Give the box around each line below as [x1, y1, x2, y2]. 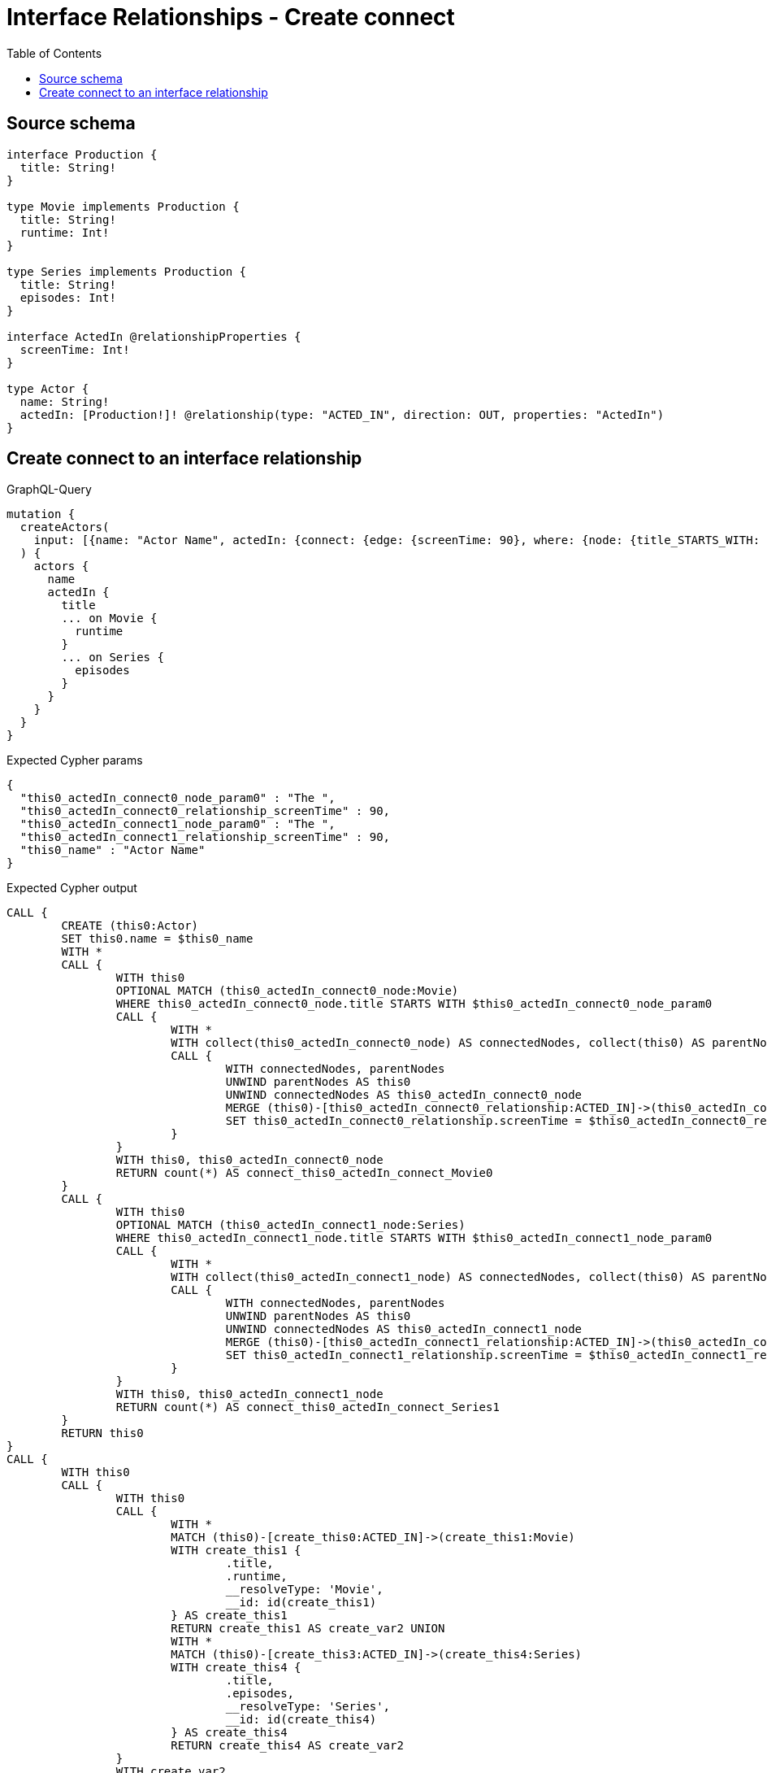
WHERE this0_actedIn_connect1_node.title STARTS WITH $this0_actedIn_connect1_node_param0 [115, 1231, 713, 1245]
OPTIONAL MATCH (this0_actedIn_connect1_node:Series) [115, 1218, 466, 1232]
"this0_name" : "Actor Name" [19, 843, 206, 857]
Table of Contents [6, 46, 102, 60]
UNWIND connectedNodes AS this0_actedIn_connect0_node [225, 1088, 583, 1102]
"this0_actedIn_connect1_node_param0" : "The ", [19, 817, 336, 831]
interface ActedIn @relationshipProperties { [6, 329, 301, 343]
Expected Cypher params [6, 753, 143, 768]
